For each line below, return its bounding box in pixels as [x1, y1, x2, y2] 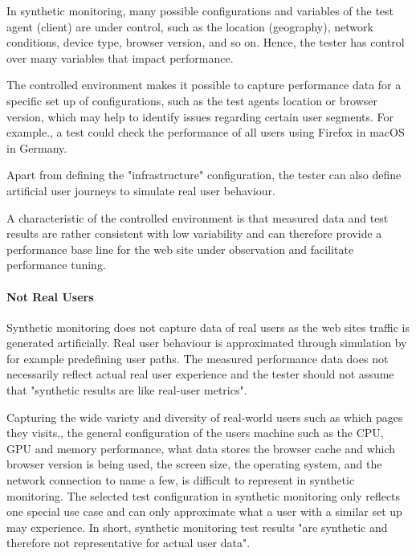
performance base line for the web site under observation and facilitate [6, 240, 354, 257]
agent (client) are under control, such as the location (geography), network [6, 18, 373, 35]
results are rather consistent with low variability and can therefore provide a [6, 225, 382, 242]
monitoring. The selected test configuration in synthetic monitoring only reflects [6, 487, 401, 504]
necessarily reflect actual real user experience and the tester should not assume [6, 366, 394, 382]
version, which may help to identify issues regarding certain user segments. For [6, 108, 394, 125]
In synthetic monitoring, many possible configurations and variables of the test [6, 2, 394, 18]
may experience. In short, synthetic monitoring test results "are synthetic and [6, 518, 388, 535]
